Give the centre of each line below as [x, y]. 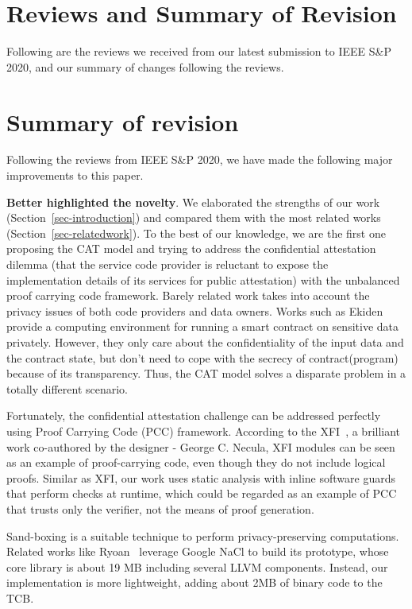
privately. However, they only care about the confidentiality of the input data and [205, 341]
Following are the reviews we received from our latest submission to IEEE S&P [199, 51]
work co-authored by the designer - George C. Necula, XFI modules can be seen [201, 446]
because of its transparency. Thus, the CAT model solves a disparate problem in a [206, 373]
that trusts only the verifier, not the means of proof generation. [160, 508]
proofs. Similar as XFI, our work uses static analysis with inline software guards [201, 477]
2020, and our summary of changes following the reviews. [145, 66]
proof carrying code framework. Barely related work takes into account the [188, 295]
